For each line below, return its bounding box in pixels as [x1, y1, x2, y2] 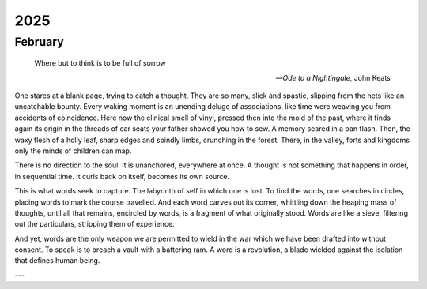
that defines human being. [14, 256, 100, 265]
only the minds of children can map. [14, 146, 132, 156]
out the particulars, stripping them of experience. [14, 220, 175, 229]
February [14, 35, 64, 49]
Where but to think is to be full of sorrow [34, 58, 166, 68]
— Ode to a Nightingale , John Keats [275, 73, 391, 82]
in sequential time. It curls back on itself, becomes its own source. [14, 171, 229, 181]
